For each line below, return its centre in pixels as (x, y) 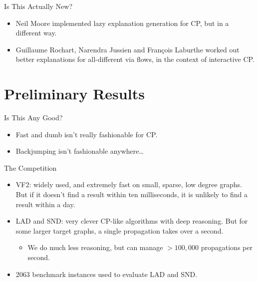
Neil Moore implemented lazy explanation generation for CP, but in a (122, 23)
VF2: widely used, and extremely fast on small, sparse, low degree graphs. (129, 184)
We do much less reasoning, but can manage (95, 247)
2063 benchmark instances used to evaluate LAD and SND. (107, 274)
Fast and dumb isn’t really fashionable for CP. (87, 134)
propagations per (227, 247)
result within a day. (45, 204)
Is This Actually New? (38, 6)
